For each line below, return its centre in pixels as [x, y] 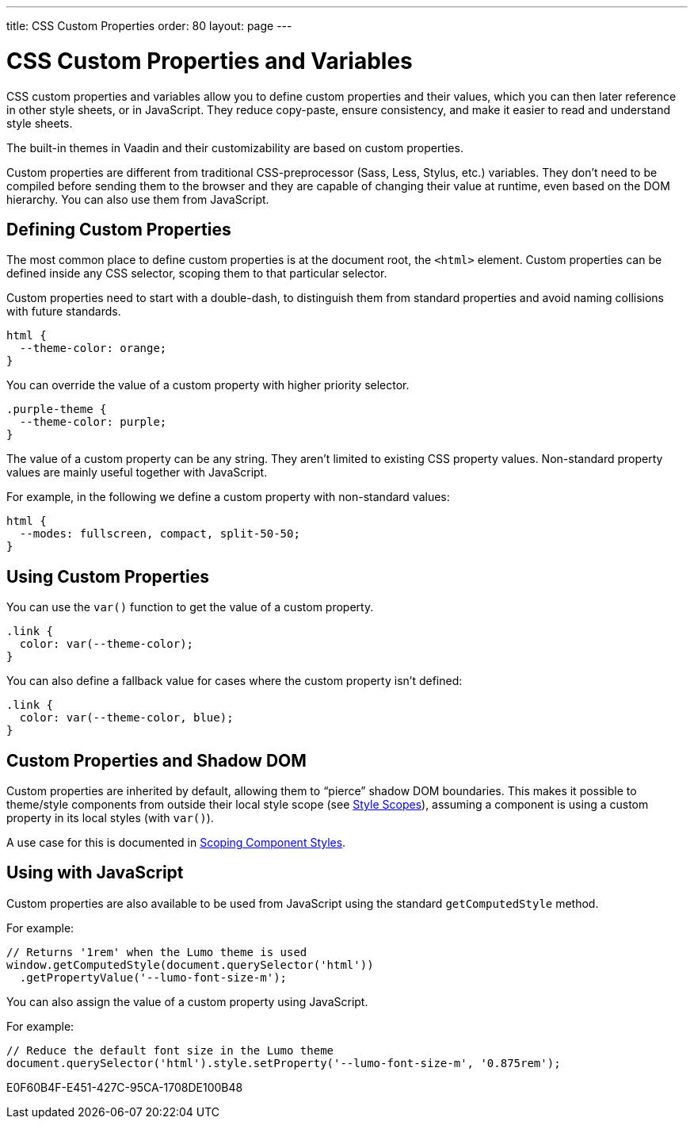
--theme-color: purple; [93, 422]
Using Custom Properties [108, 576]
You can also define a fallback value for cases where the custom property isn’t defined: [235, 681]
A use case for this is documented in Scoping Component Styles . [176, 843]
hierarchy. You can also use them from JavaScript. [138, 199]
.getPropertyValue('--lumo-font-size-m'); [153, 977]
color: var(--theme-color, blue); [126, 718]
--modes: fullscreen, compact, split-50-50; [160, 534]
